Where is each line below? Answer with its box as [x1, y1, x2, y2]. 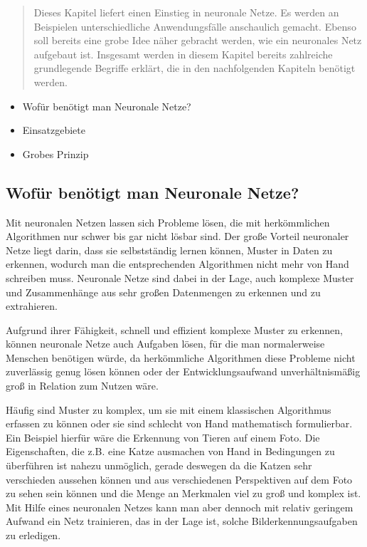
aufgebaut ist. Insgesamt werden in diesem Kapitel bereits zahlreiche [33, 46, 333, 61]
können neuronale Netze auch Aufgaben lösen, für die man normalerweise [6, 336, 325, 351]
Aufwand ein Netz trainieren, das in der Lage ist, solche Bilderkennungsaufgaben [6, 514, 358, 528]
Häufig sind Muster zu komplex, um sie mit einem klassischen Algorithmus [6, 402, 331, 417]
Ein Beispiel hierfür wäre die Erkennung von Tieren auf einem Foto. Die [6, 429, 320, 444]
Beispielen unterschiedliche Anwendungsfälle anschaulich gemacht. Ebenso [33, 19, 356, 33]
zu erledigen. [6, 528, 61, 543]
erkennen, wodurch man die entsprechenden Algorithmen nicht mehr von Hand [6, 256, 349, 271]
